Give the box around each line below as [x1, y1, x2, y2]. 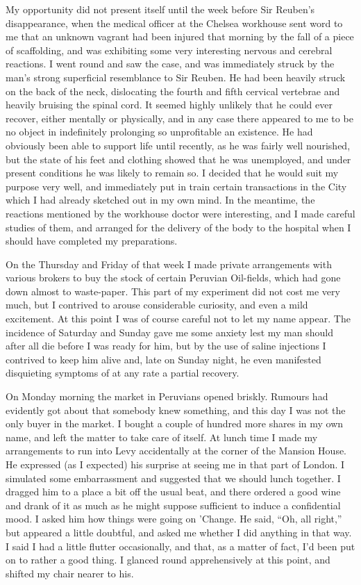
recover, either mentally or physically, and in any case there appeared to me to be [6, 110, 353, 125]
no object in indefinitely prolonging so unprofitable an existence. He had [6, 124, 313, 139]
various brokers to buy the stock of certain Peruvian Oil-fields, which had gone [6, 270, 341, 285]
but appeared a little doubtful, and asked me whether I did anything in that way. [6, 525, 352, 539]
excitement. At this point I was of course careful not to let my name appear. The [6, 311, 351, 326]
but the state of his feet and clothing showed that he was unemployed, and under [6, 151, 351, 166]
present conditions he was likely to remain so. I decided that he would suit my [6, 165, 339, 180]
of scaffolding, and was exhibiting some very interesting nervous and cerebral [6, 42, 333, 57]
